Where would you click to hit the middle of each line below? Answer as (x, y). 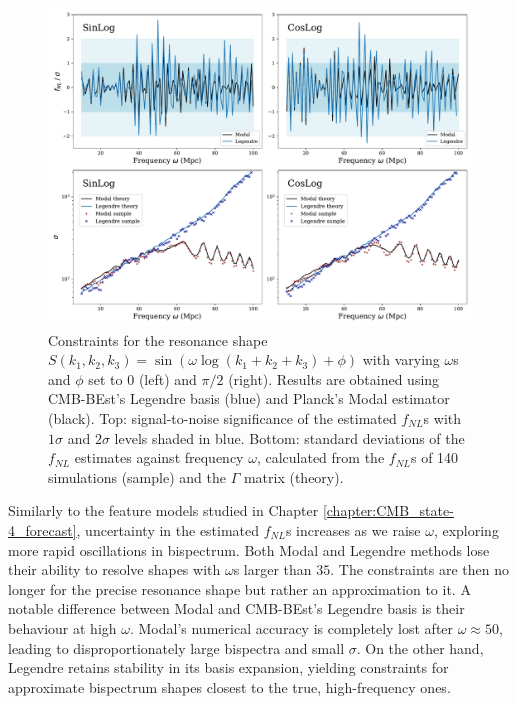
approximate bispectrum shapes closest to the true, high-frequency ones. (229, 686)
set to (105, 378)
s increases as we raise (353, 529)
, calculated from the (320, 457)
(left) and (167, 378)
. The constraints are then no (419, 569)
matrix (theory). (293, 476)
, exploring (466, 529)
